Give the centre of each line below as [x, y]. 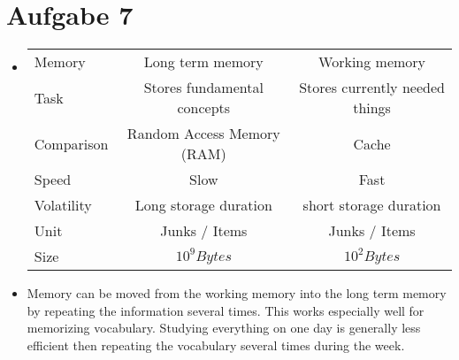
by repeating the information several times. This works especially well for [226, 310]
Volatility [63, 205]
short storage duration [372, 205]
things [372, 108]
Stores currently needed [372, 88]
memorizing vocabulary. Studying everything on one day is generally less [224, 328]
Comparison [71, 143]
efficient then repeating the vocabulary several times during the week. [216, 345]
